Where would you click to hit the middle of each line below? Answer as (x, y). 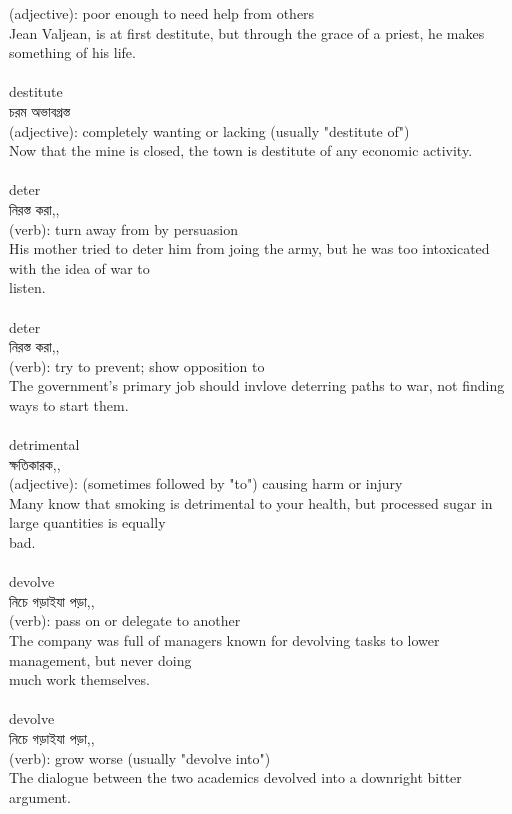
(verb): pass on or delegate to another (125, 620)
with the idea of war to (79, 267)
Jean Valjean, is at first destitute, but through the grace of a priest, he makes (247, 32)
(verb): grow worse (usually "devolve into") (140, 757)
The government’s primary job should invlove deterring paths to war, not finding (257, 385)
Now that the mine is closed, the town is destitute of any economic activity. (241, 150)
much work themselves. (79, 679)
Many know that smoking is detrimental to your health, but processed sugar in (251, 502)
